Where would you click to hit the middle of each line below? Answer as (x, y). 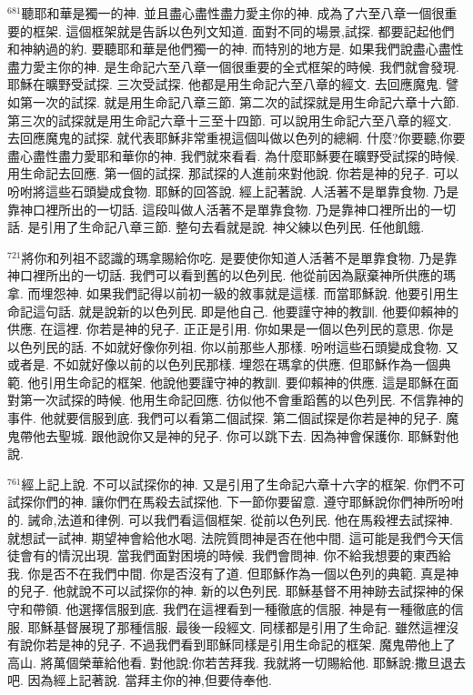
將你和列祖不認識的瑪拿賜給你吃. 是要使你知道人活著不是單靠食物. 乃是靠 (239, 257)
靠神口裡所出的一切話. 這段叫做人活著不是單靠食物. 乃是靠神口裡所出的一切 (232, 209)
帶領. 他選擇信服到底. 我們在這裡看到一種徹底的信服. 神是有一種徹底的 (242, 609)
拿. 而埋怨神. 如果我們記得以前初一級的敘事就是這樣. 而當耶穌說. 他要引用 (227, 292)
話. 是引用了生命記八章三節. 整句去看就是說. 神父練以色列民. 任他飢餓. (216, 227)
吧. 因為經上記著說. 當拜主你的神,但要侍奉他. (140, 680)
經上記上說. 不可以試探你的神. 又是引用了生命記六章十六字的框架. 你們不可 (243, 483)
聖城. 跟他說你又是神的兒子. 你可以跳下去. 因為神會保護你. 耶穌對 (252, 435)
